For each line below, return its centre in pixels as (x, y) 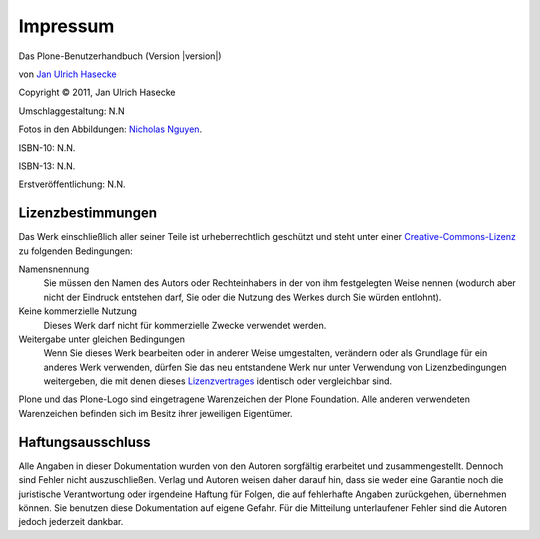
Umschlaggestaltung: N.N (71, 111)
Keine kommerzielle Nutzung (77, 311)
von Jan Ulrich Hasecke (67, 74)
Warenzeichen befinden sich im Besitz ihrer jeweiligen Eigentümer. (156, 413)
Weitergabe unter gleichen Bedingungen (101, 339)
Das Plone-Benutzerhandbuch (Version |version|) (120, 56)
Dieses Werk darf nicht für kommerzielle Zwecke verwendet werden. (185, 325)
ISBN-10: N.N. (47, 147)
